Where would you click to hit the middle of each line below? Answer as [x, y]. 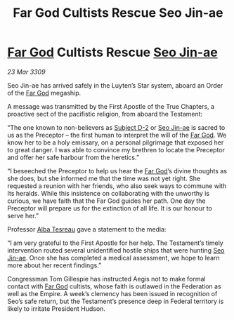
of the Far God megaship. [44, 93]
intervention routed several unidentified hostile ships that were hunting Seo [116, 250]
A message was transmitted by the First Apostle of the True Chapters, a [111, 106]
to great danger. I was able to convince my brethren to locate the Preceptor [116, 149]
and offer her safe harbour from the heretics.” [73, 157]
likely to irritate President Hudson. [56, 308]
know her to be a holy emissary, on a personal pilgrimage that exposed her [116, 142]
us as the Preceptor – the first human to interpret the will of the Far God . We [117, 135]
